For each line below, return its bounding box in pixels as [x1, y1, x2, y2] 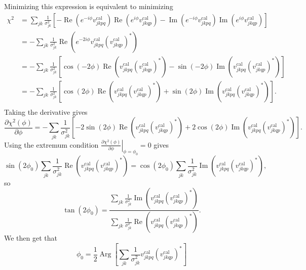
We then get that [4, 233, 57, 243]
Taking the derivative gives [4, 106, 88, 117]
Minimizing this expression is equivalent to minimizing [4, 1, 173, 11]
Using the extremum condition [4, 139, 99, 150]
